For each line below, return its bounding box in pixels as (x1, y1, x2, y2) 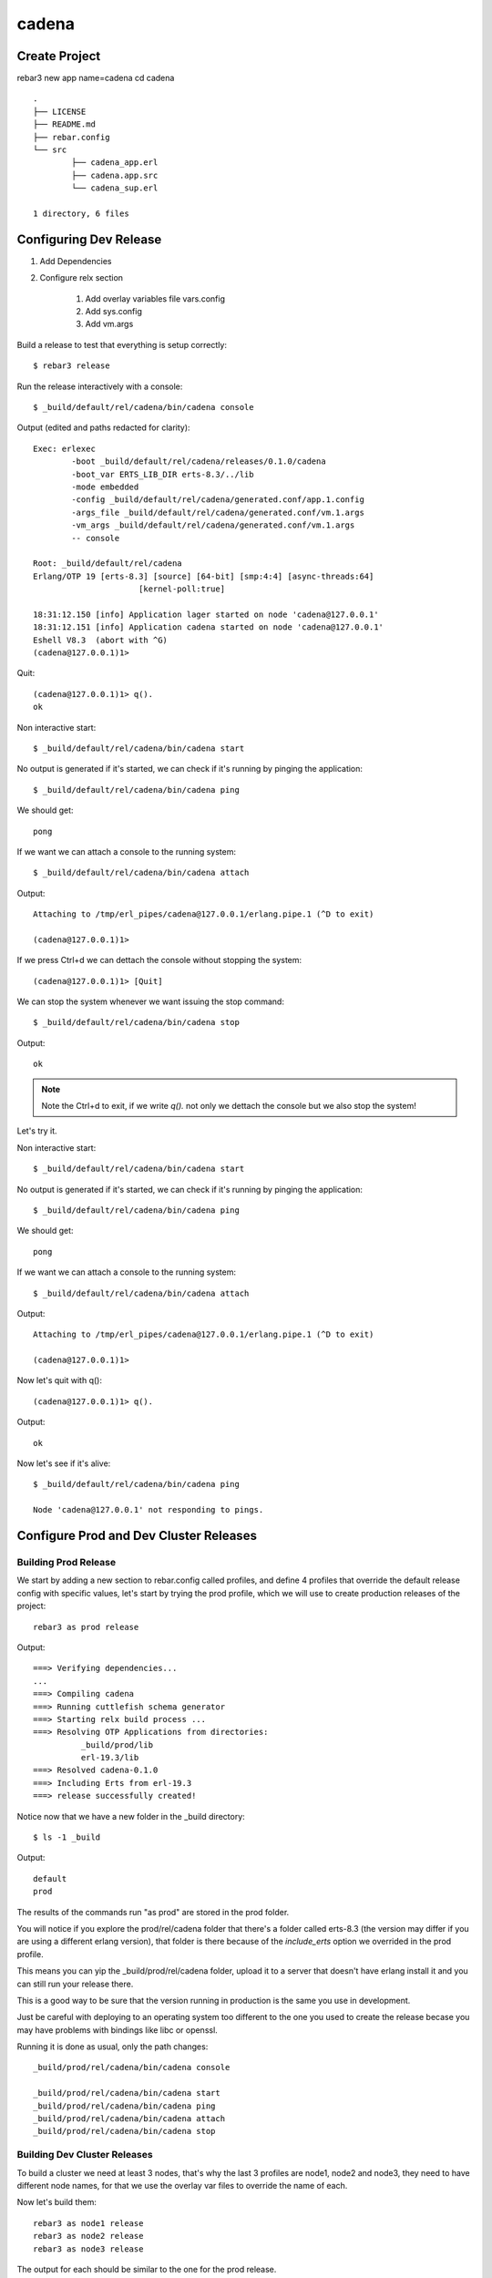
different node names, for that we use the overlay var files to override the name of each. (16, 2180, 348, 2191)
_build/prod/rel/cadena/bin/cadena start (33, 2088, 220, 2098)
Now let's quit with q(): (16, 1375, 102, 1386)
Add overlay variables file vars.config (85, 292, 225, 304)
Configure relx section (39, 272, 123, 283)
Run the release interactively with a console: (16, 381, 183, 392)
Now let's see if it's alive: (16, 1458, 111, 1469)
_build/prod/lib (80, 1739, 154, 1750)
